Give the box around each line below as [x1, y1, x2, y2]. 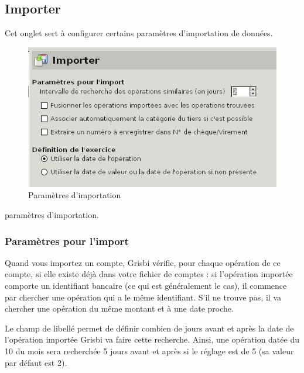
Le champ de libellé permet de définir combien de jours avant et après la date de [5, 322, 294, 334]
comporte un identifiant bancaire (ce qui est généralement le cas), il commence [5, 279, 287, 291]
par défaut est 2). [5, 356, 67, 368]
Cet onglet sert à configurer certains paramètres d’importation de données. [5, 27, 273, 39]
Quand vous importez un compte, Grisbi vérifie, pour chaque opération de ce [5, 256, 281, 268]
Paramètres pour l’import [5, 233, 129, 248]
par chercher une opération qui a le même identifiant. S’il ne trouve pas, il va [5, 291, 281, 303]
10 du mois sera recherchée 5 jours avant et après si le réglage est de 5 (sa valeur [5, 344, 294, 357]
